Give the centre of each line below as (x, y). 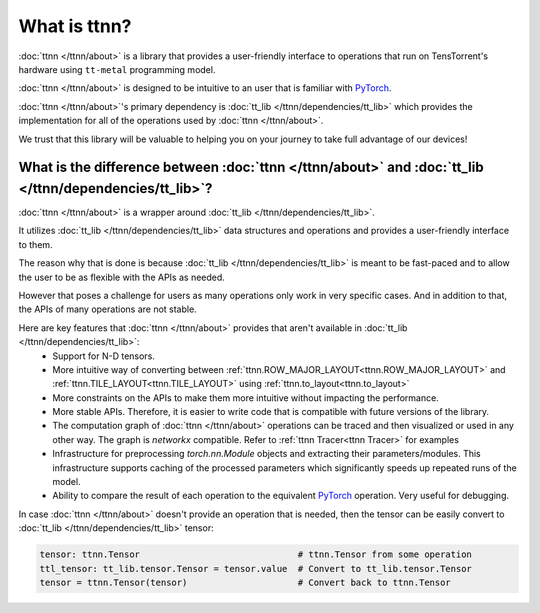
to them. (36, 244)
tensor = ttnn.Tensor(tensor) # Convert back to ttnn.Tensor (245, 582)
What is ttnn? (75, 26)
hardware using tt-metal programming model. (117, 69)
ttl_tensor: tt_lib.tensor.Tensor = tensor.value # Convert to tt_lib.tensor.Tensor (255, 568)
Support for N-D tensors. (103, 356)
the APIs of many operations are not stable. (107, 309)
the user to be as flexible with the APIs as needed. (121, 277)
